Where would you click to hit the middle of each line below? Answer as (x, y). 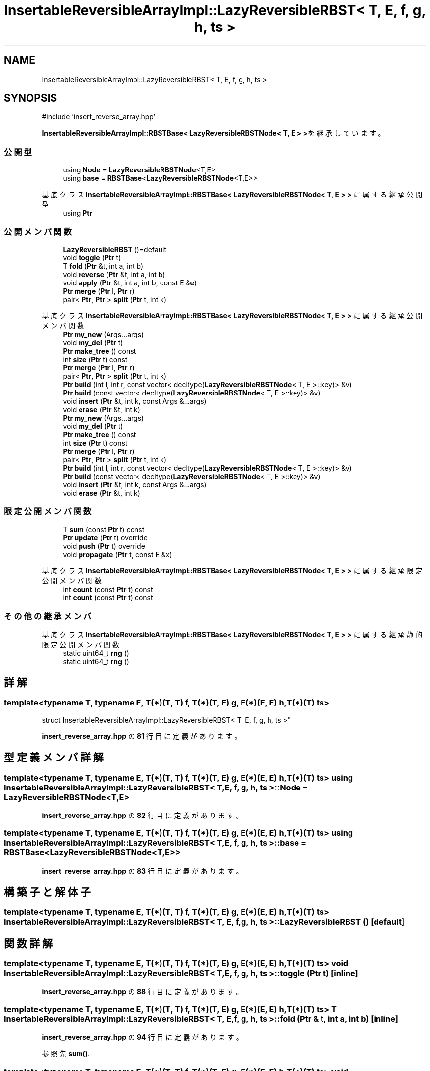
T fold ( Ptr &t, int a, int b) (103, 266)
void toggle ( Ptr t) (92, 257)
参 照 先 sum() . (66, 1054)
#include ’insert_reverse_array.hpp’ (99, 117)
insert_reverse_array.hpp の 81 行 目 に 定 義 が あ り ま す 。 (142, 736)
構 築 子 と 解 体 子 (47, 892)
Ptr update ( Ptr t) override (105, 537)
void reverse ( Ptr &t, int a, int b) (114, 274)
